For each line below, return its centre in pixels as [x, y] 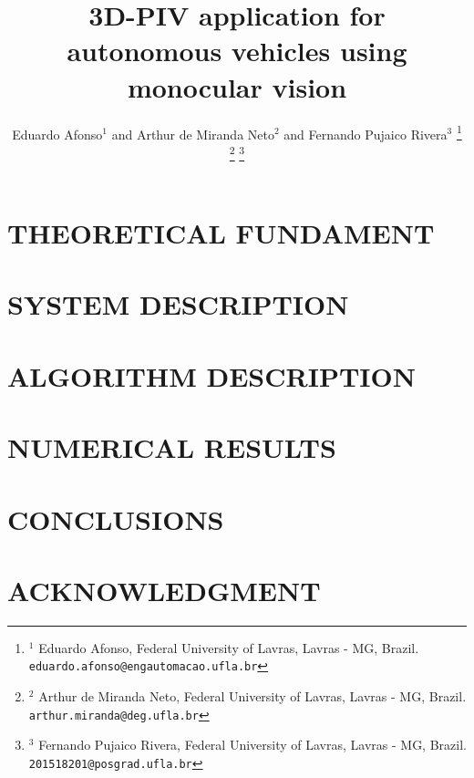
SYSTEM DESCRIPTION [178, 304]
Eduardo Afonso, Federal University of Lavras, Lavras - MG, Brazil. [229, 647]
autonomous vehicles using [237, 51]
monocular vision [237, 86]
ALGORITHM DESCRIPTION [211, 375]
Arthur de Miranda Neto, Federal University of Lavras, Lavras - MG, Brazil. [252, 696]
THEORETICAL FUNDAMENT [221, 233]
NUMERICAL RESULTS [172, 447]
